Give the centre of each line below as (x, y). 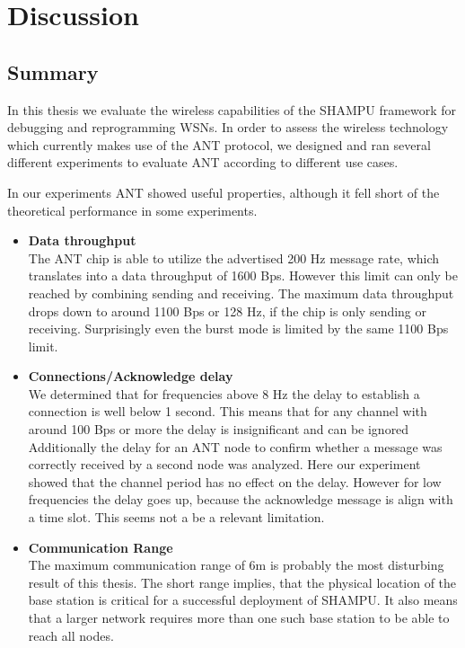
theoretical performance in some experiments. (132, 210)
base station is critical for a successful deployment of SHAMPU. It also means (243, 600)
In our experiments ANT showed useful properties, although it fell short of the (224, 192)
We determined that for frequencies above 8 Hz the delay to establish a (224, 393)
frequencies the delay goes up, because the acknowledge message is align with (241, 499)
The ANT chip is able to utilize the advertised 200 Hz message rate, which (234, 257)
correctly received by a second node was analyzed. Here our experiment (224, 464)
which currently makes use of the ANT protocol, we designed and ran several (219, 144)
